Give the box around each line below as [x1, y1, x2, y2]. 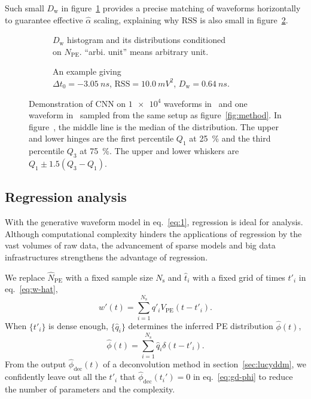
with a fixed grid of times [192, 271, 285, 283]
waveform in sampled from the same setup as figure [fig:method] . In [29, 109, 282, 121]
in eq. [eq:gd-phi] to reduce [193, 370, 293, 383]
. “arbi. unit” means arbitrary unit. [79, 45, 209, 57]
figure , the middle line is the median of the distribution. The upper [29, 120, 279, 133]
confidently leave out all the [5, 370, 106, 383]
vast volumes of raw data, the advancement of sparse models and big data [5, 239, 276, 251]
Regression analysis [5, 188, 127, 206]
